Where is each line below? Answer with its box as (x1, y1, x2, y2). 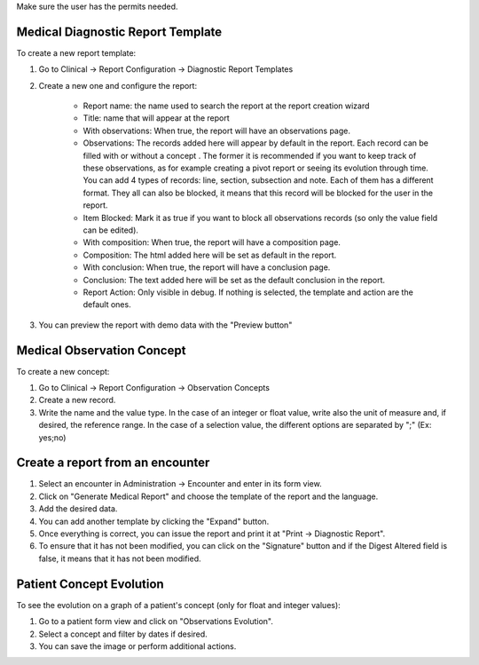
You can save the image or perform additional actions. (38, 640, 237, 652)
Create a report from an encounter (16, 455, 210, 471)
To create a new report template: (16, 47, 137, 58)
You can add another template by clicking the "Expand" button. (38, 516, 270, 526)
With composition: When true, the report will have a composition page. (82, 237, 342, 248)
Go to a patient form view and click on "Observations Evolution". (38, 616, 274, 627)
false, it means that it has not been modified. (38, 553, 201, 564)
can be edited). (82, 225, 139, 235)
